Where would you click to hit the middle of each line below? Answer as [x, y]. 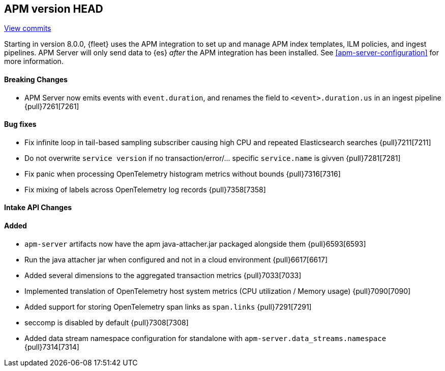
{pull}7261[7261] [52, 106]
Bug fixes [20, 124]
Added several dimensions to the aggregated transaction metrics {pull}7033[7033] [163, 275]
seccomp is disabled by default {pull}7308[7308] [107, 322]
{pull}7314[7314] [52, 347]
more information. [34, 61]
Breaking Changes [36, 80]
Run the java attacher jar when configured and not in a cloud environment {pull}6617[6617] [176, 259]
